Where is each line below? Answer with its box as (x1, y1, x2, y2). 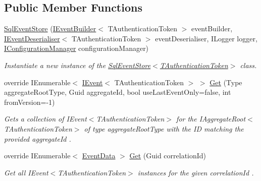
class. (240, 59, 257, 70)
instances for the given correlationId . (137, 167, 254, 177)
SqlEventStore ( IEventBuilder (4, 23, 96, 34)
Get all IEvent (4, 167, 48, 177)
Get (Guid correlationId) (129, 150, 206, 161)
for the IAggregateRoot (176, 113, 246, 124)
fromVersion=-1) (4, 96, 55, 107)
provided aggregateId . (4, 133, 71, 144)
